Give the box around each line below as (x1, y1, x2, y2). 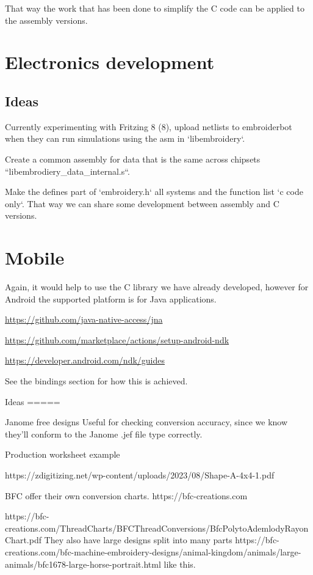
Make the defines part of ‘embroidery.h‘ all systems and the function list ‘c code (5, 185, 303, 198)
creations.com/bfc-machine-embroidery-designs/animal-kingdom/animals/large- (5, 545, 301, 558)
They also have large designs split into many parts (44, 533, 232, 546)
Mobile (5, 245, 65, 270)
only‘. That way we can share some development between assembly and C (5, 197, 279, 210)
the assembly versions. (5, 13, 88, 26)
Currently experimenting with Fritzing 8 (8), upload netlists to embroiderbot (5, 120, 292, 133)
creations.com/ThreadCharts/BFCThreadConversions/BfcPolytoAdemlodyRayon (5, 521, 309, 534)
